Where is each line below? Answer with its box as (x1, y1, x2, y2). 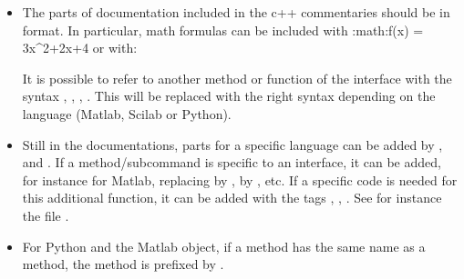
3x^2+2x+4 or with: (22, 38, 138, 57)
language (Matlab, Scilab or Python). (22, 104, 232, 123)
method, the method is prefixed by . (22, 254, 224, 274)
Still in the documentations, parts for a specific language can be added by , (22, 135, 443, 154)
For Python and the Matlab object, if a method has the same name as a (22, 236, 426, 255)
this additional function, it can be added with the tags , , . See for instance (22, 188, 442, 207)
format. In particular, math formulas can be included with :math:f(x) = (22, 20, 424, 39)
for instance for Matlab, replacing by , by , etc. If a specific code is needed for (22, 170, 458, 189)
